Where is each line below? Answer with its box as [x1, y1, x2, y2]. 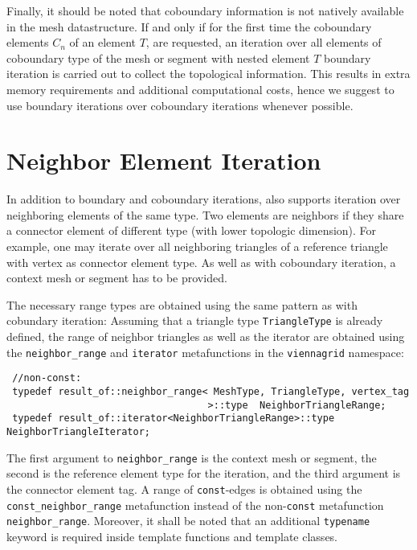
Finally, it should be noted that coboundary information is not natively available [6, 2, 404, 18]
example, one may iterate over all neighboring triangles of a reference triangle [6, 238, 388, 255]
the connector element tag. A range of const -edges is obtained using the [6, 480, 362, 497]
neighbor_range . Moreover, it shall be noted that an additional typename [6, 512, 370, 529]
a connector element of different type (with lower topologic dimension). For [6, 222, 377, 239]
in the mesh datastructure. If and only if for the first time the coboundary [6, 18, 372, 35]
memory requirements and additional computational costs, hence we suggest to [6, 80, 395, 97]
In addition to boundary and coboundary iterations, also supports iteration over [6, 191, 401, 207]
